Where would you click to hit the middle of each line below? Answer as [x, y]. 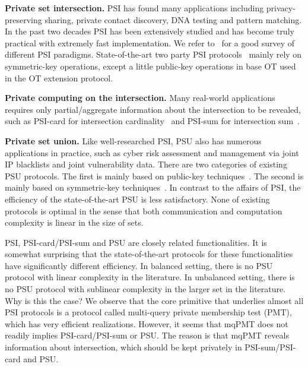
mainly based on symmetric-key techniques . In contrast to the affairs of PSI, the [153, 187]
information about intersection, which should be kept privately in [123, 347]
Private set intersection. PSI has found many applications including [134, 8]
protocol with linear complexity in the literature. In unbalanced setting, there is [150, 277]
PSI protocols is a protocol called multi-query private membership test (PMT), [148, 312]
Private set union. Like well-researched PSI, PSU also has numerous [133, 140]
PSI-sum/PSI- [270, 347]
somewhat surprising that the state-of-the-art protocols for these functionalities [149, 254]
